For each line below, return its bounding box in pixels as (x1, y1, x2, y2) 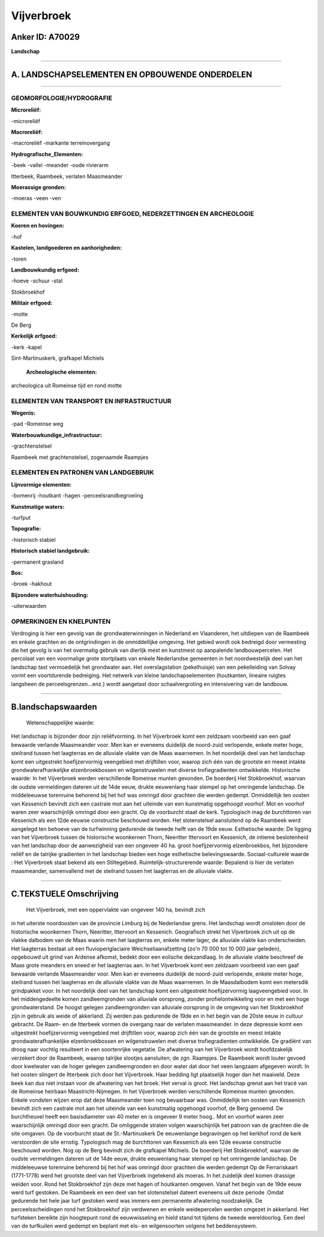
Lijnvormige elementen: (11, 481, 72, 488)
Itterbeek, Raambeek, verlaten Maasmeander (11, 172, 123, 180)
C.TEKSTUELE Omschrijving (11, 889, 119, 899)
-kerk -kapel (11, 343, 42, 351)
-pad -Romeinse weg (11, 421, 64, 428)
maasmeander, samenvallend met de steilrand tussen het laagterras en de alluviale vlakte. (11, 867, 233, 874)
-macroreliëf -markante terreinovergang (11, 139, 110, 147)
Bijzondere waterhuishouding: (11, 591, 89, 598)
